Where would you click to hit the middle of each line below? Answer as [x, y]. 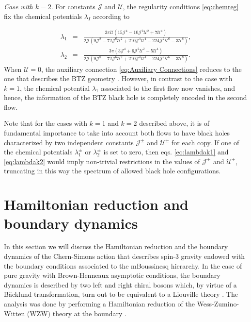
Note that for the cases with [46, 123]
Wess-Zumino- [218, 303]
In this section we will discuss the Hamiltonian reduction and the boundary [116, 246]
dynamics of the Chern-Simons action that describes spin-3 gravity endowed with [125, 256]
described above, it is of [174, 123]
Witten [15, 313]
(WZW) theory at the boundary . [77, 313]
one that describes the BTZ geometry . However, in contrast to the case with [118, 78]
